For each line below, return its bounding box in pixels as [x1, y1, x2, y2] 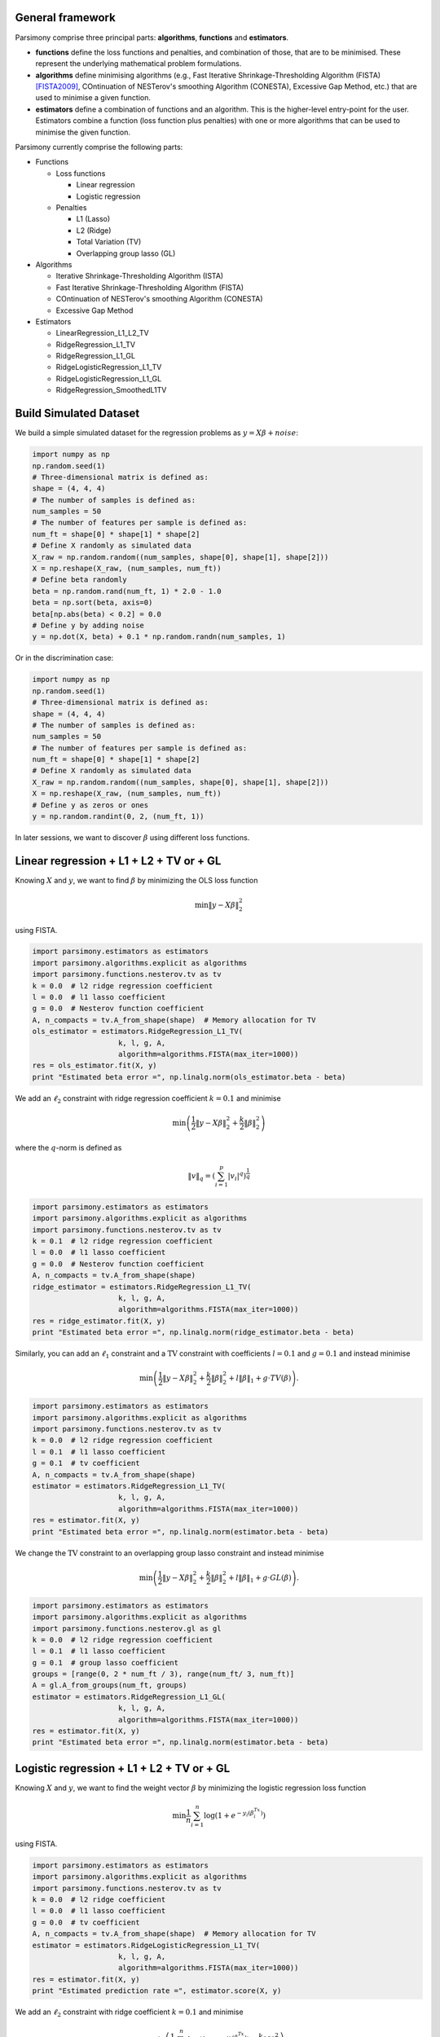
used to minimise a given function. [35, 93, 151, 103]
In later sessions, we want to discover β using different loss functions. [15, 833, 250, 843]
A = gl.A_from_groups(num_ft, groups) [32, 1681, 187, 1690]
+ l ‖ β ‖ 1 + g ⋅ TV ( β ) [228, 1374, 292, 1384]
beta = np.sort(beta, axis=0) [32, 598, 153, 607]
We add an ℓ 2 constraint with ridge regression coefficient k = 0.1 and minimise [15, 1093, 281, 1105]
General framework [15, 11, 116, 24]
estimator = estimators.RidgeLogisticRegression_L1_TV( [32, 1940, 261, 1950]
